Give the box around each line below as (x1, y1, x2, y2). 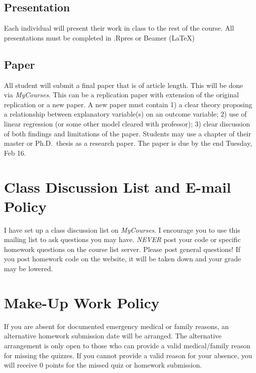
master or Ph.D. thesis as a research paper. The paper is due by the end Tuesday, (4, 138, 252, 148)
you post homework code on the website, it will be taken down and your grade (4, 253, 241, 264)
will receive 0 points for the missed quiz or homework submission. (4, 360, 202, 370)
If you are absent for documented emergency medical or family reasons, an (4, 321, 229, 331)
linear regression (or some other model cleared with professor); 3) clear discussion (4, 118, 250, 128)
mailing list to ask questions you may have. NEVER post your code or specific (4, 234, 241, 245)
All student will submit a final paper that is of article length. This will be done (4, 80, 243, 90)
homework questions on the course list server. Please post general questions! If (4, 244, 240, 254)
